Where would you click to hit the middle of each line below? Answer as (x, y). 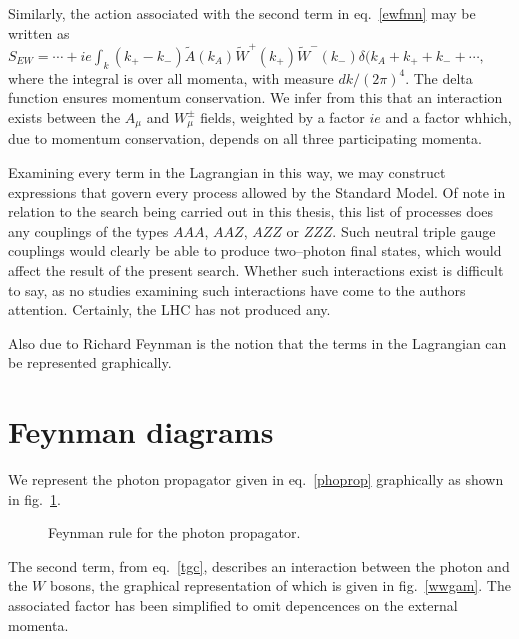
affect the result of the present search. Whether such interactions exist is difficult (256, 269)
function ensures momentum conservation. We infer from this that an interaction (255, 97)
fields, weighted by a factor (282, 116)
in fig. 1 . (34, 498)
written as (39, 32)
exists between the (64, 116)
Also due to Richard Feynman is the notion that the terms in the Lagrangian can (257, 342)
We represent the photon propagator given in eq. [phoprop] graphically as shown (256, 479)
